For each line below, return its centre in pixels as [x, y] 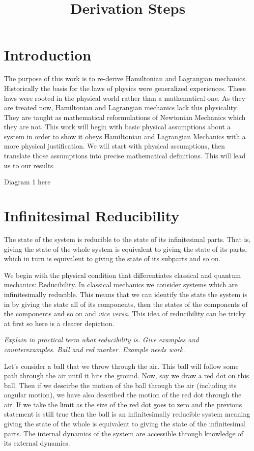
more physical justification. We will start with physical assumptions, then [114, 146]
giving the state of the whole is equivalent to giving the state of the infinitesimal [125, 424]
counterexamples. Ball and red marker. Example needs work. [95, 349]
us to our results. [29, 165]
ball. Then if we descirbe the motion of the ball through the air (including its [120, 385]
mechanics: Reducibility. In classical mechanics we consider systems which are [121, 285]
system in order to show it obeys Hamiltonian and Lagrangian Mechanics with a [125, 136]
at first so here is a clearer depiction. [59, 323]
